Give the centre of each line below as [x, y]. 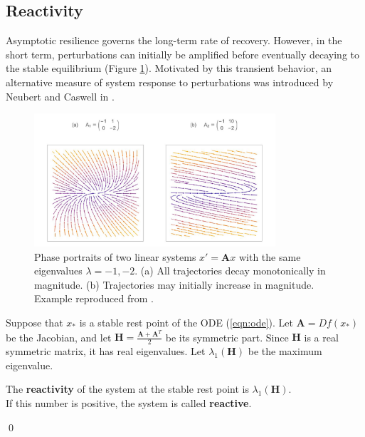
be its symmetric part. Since [227, 337]
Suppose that [35, 322]
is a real [321, 337]
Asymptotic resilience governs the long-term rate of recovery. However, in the [174, 40]
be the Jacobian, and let [59, 337]
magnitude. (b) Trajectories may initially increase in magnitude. [174, 284]
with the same [270, 256]
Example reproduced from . [94, 298]
